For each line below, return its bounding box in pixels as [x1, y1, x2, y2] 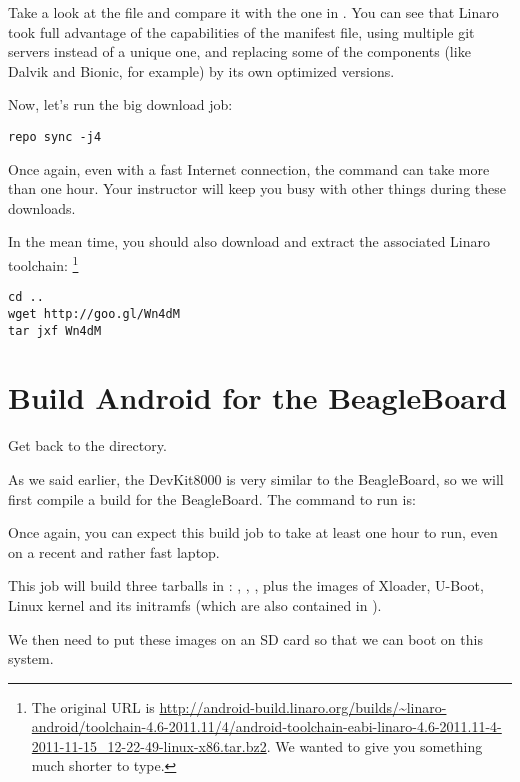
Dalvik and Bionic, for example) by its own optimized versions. [8, 60, 395, 81]
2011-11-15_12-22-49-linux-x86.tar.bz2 [31, 735, 267, 756]
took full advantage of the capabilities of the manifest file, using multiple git [8, 21, 475, 42]
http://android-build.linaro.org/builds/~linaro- [159, 696, 447, 717]
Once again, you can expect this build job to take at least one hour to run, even [8, 522, 498, 543]
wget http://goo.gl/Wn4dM [8, 306, 180, 321]
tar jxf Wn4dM [8, 323, 102, 338]
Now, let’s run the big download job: [8, 94, 233, 115]
